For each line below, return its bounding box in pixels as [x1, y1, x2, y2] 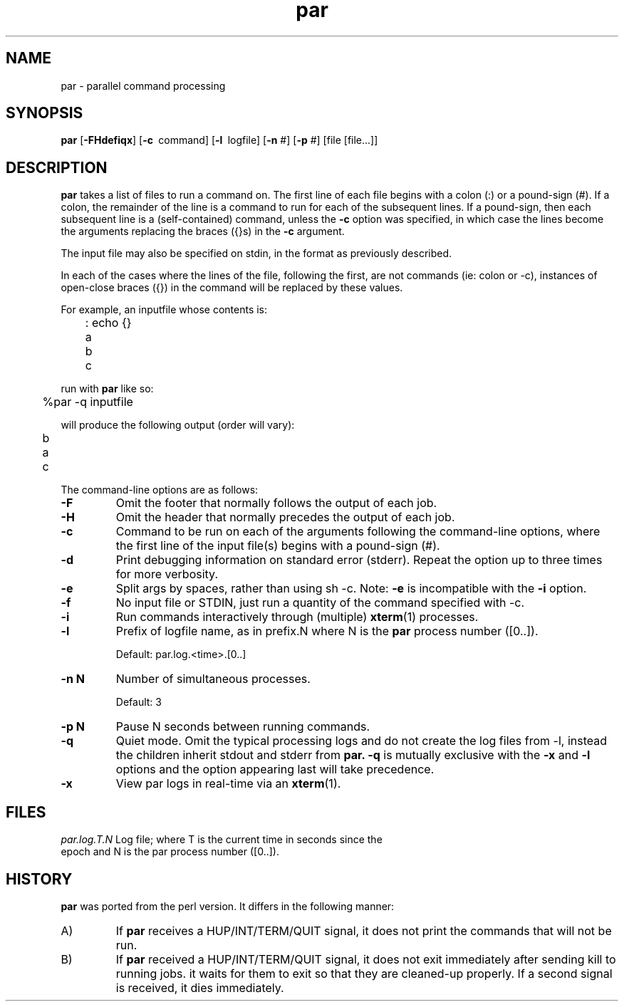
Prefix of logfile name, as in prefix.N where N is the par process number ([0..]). [115, 624, 539, 639]
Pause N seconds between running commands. [115, 719, 370, 734]
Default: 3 [115, 696, 162, 709]
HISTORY [6, 870, 73, 888]
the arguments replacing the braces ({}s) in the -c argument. [61, 225, 345, 238]
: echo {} [85, 315, 132, 330]
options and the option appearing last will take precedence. [115, 762, 435, 777]
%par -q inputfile [42, 395, 133, 409]
